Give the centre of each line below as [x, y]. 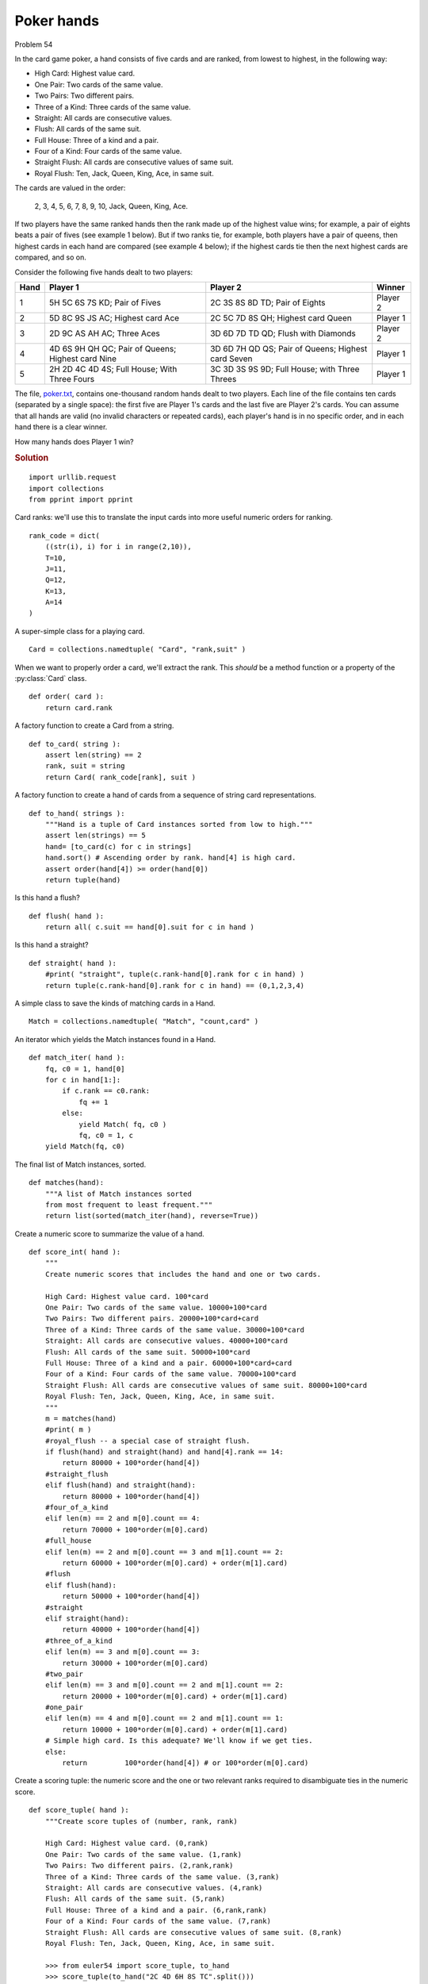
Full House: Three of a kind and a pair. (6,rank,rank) [156, 1910]
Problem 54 [34, 44]
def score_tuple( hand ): [79, 1810]
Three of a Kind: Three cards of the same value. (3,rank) [162, 1876]
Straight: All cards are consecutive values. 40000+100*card [166, 1341]
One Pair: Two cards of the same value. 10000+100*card [156, 1308]
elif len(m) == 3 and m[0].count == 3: [122, 1652]
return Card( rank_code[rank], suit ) [120, 777]
